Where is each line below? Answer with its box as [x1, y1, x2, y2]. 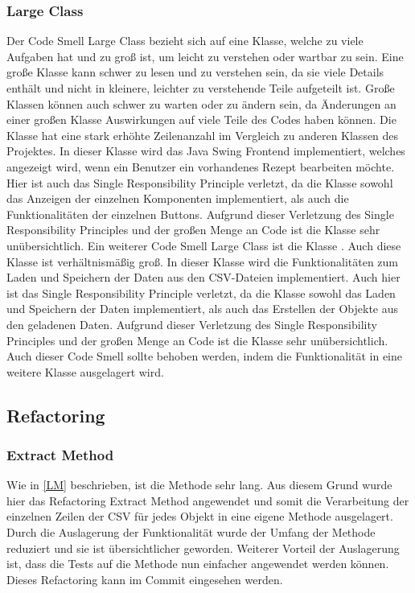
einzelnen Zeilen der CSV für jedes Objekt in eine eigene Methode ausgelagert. [6, 508, 393, 525]
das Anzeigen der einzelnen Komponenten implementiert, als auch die [6, 190, 349, 207]
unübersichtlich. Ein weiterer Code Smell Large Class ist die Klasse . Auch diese [6, 237, 401, 253]
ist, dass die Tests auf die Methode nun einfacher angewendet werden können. [6, 555, 389, 572]
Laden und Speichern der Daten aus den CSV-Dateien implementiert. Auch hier [6, 269, 401, 286]
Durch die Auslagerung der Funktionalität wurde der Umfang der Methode [6, 524, 376, 541]
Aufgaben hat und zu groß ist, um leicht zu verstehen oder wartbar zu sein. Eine [6, 47, 404, 64]
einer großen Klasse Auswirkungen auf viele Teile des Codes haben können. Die [6, 111, 397, 128]
